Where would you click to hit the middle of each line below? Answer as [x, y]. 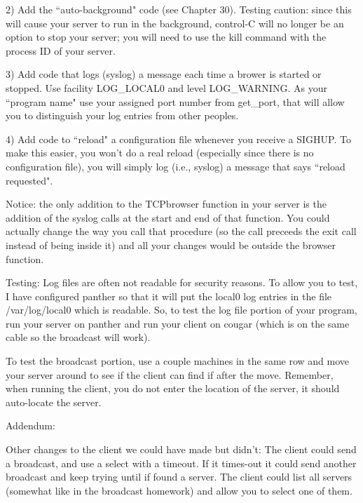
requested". [29, 180]
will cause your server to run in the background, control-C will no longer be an [175, 23]
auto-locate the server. [54, 402]
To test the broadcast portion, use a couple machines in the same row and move [178, 361]
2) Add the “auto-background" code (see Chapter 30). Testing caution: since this [179, 9]
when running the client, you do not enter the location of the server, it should [173, 388]
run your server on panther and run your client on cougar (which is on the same [178, 323]
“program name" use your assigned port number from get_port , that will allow [175, 101]
